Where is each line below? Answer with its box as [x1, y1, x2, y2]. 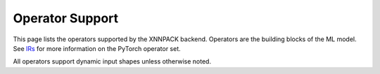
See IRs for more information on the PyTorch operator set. [13, 44, 181, 52]
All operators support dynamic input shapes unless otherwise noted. [13, 57, 211, 66]
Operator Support [13, 10, 119, 26]
